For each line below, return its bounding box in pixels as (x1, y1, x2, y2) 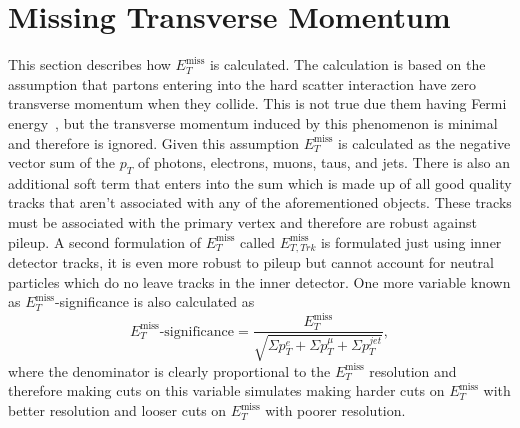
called (240, 231, 276, 252)
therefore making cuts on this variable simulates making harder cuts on (8, 380, 445, 401)
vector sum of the (8, 152, 116, 173)
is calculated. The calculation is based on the (209, 54, 486, 75)
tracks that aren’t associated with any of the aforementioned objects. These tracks (8, 192, 512, 213)
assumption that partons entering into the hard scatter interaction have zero (8, 73, 476, 94)
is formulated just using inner (320, 231, 502, 252)
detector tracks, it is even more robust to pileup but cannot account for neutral (8, 252, 494, 273)
